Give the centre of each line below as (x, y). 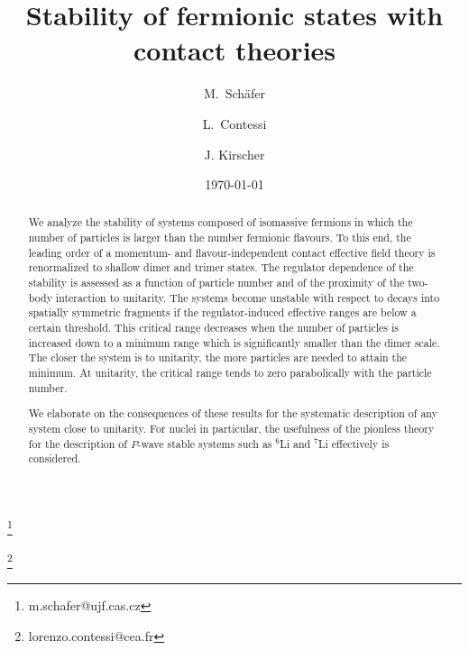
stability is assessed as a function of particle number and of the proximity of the (216, 283)
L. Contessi (234, 123)
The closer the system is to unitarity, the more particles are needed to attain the (218, 357)
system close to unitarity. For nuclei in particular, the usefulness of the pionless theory (231, 428)
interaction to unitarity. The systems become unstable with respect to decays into (248, 297)
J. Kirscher (234, 154)
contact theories (234, 50)
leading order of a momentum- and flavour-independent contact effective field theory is (232, 252)
